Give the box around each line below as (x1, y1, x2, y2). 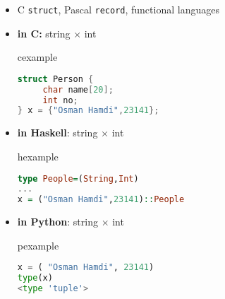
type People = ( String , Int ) (17, 173, 139, 184)
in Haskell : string (17, 125, 98, 140)
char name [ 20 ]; (42, 84, 114, 95)
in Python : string (17, 214, 98, 229)
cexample (17, 49, 58, 64)
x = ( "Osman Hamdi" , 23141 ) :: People (17, 194, 185, 205)
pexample (17, 238, 59, 252)
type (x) (17, 273, 53, 283)
